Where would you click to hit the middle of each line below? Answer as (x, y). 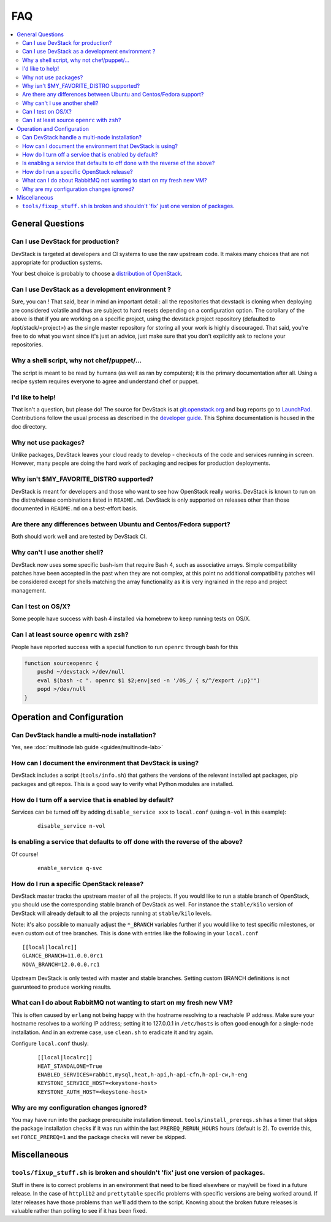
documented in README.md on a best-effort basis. (74, 508)
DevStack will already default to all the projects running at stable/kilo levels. (112, 913)
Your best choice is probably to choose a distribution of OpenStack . (97, 274)
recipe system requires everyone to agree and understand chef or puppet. (105, 381)
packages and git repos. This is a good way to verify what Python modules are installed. (123, 784)
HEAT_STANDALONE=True (70, 1066)
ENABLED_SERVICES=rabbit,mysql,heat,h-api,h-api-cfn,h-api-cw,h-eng (143, 1075)
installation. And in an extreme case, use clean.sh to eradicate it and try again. (112, 1032)
